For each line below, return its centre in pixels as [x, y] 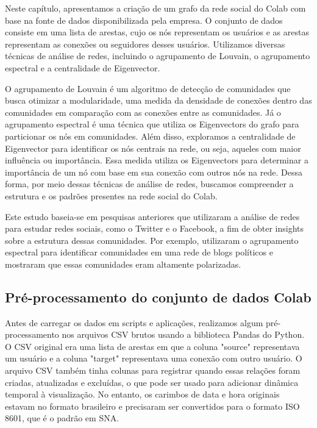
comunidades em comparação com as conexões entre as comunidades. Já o [143, 112]
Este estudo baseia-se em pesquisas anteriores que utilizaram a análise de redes [152, 216]
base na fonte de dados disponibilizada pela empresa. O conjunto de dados [144, 20]
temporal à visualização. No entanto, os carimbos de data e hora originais [142, 394]
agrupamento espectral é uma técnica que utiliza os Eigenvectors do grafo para [152, 124]
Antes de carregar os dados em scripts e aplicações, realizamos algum [134, 322]
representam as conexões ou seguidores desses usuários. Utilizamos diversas [145, 44]
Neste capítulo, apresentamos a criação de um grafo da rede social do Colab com [155, 8]
